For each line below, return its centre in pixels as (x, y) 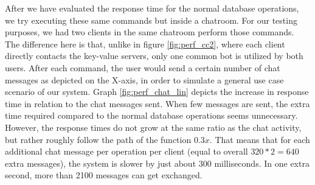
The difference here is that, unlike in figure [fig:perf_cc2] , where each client (145, 44)
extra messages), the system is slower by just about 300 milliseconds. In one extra (157, 163)
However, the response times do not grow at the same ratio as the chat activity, (153, 127)
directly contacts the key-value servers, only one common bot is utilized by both (154, 56)
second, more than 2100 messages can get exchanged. (104, 175)
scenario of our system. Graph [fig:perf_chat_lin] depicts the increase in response (157, 92)
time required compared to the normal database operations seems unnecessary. (151, 115)
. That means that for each (260, 139)
